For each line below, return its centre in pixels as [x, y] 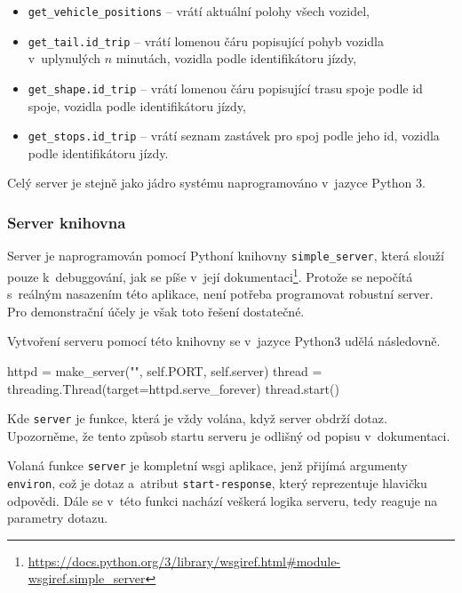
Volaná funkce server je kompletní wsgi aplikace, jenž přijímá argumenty [207, 465]
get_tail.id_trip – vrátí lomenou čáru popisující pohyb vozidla [206, 40]
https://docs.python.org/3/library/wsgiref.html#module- [184, 561]
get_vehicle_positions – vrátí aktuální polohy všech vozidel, [199, 11]
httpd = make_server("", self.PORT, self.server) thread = [165, 370]
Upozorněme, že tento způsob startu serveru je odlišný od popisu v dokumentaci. [229, 435]
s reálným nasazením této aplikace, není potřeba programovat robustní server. [220, 294]
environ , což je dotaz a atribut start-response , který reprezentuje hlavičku [217, 483]
